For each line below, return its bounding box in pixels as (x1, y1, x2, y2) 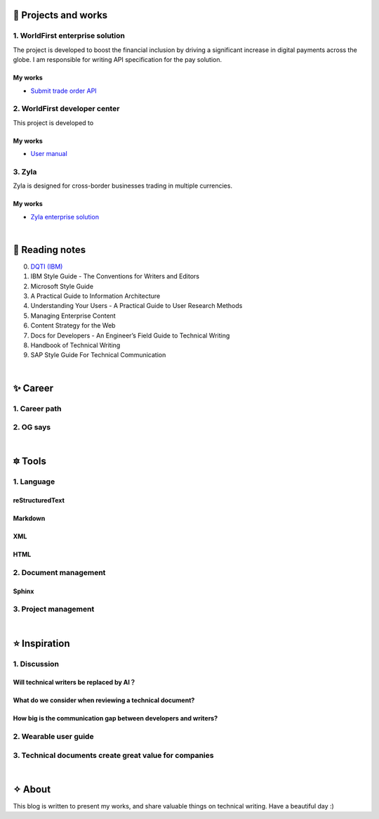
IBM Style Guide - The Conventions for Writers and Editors (30, 272, 200, 280)
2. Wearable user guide (13, 732, 94, 742)
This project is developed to (13, 118, 94, 127)
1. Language (13, 477, 55, 486)
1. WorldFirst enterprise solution (13, 31, 126, 41)
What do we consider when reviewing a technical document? (13, 696, 195, 704)
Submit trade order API (30, 86, 98, 95)
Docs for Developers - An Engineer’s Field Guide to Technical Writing (30, 331, 230, 340)
